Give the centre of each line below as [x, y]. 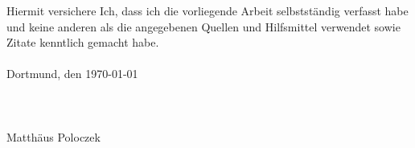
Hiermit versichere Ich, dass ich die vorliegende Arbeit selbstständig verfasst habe [207, 10]
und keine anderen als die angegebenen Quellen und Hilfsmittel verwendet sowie [203, 26]
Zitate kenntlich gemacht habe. [83, 42]
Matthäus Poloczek [53, 136]
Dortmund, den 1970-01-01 [72, 74]
